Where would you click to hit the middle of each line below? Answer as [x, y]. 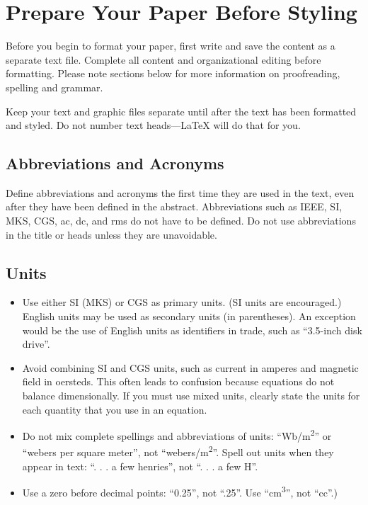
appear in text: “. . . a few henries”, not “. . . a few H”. [140, 466]
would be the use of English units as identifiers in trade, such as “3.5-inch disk [192, 330]
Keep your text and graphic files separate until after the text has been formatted [181, 111]
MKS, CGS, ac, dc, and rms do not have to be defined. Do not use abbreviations [181, 221]
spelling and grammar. [54, 87]
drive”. [36, 344]
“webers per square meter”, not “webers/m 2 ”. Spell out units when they [178, 451]
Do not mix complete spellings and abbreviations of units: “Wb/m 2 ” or [177, 435]
